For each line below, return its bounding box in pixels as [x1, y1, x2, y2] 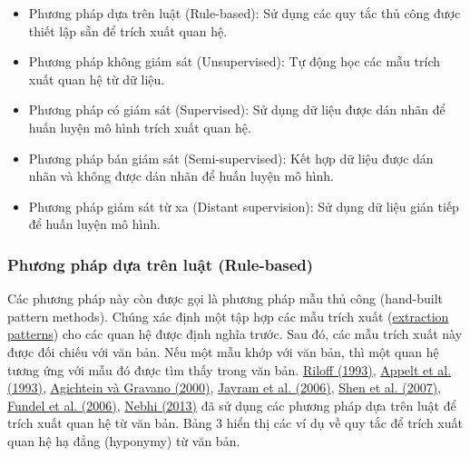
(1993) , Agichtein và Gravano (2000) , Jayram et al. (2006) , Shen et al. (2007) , [7, 378, 441, 397]
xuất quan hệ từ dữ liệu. [28, 69, 165, 88]
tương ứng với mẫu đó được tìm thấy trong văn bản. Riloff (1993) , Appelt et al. [7, 360, 452, 379]
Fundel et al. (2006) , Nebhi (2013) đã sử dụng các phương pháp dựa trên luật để [7, 395, 456, 414]
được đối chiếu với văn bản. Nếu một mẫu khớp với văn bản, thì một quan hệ [7, 342, 439, 361]
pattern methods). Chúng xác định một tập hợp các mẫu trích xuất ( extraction [7, 306, 449, 325]
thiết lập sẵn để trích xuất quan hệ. [28, 21, 228, 40]
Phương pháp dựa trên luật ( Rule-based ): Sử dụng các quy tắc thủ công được [28, 4, 461, 22]
